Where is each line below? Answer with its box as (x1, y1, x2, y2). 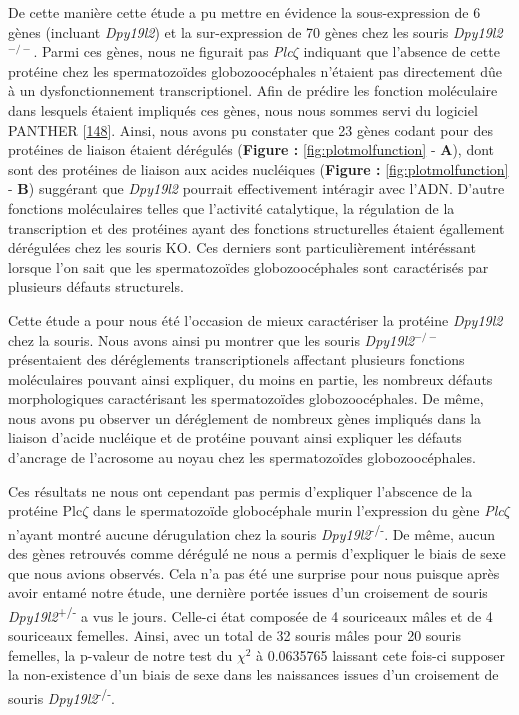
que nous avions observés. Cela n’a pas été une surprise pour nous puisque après (8, 562, 500, 583)
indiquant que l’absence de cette (303, 41, 500, 62)
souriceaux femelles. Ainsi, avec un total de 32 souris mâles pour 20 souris (8, 625, 462, 646)
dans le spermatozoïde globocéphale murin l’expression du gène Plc (92, 500, 504, 521)
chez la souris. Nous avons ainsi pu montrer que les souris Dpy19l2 (8, 329, 415, 350)
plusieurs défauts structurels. (8, 276, 184, 297)
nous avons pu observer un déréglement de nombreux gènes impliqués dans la (8, 407, 482, 428)
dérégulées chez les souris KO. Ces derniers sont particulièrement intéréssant (8, 237, 476, 258)
